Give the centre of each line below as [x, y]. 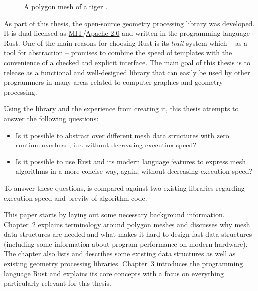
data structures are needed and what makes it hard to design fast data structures [128, 234]
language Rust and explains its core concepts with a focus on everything [114, 273]
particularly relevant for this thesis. [58, 283]
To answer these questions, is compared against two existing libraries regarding [124, 188]
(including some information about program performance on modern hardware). [126, 243]
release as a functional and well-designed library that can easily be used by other [127, 72]
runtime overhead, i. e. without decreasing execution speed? [106, 145]
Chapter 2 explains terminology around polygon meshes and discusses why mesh [127, 224]
